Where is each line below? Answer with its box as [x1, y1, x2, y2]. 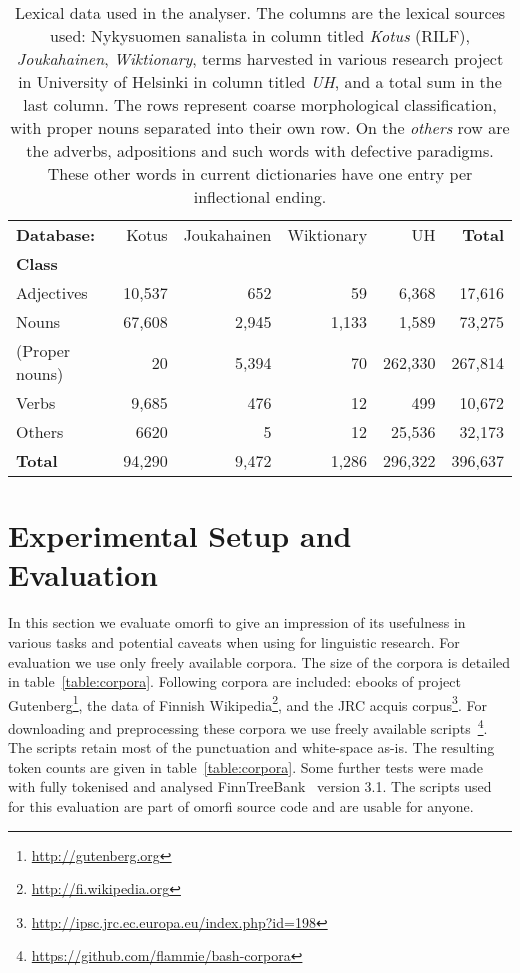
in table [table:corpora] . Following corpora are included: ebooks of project [8, 671, 461, 692]
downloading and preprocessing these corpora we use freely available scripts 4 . [8, 714, 488, 738]
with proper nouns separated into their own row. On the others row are [10, 116, 510, 139]
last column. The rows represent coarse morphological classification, [23, 93, 497, 116]
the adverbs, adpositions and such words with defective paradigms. [26, 139, 494, 162]
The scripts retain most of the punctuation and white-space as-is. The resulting [8, 737, 495, 758]
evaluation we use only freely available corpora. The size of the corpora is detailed [8, 651, 511, 672]
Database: [16, 223, 96, 246]
